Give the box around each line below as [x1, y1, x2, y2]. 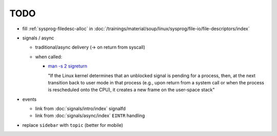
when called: [35, 54, 63, 60]
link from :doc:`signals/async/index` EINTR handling [35, 112, 145, 119]
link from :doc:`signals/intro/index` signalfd [35, 105, 126, 112]
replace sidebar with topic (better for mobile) [22, 122, 123, 128]
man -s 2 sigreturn [48, 63, 87, 69]
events [22, 96, 37, 102]
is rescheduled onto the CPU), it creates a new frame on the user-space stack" [48, 87, 215, 93]
